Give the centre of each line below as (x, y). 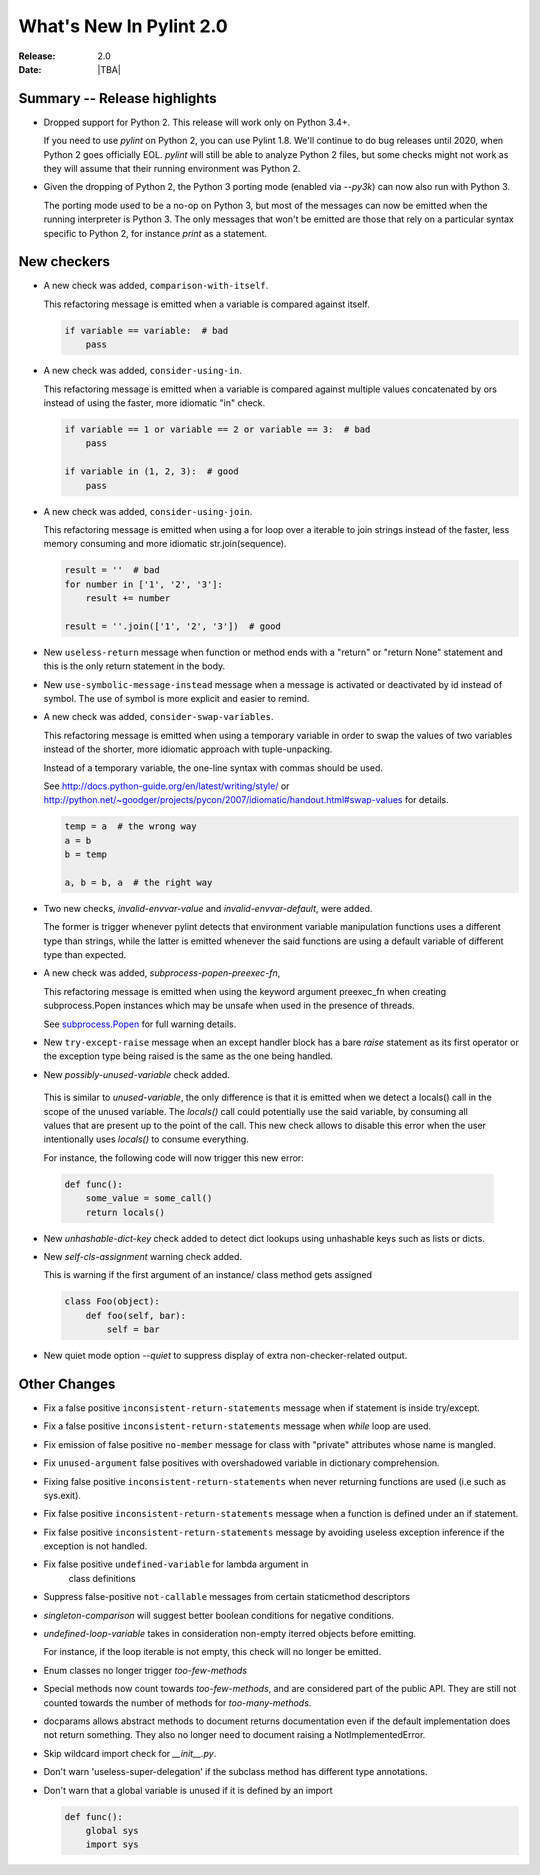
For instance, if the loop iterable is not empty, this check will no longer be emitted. (212, 1652)
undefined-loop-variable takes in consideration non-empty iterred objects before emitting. (230, 1634)
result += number (128, 598)
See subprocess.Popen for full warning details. (140, 1024)
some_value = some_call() (149, 1198)
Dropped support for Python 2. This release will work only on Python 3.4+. (197, 122)
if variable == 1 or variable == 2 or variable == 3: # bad (217, 429)
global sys (112, 1830)
